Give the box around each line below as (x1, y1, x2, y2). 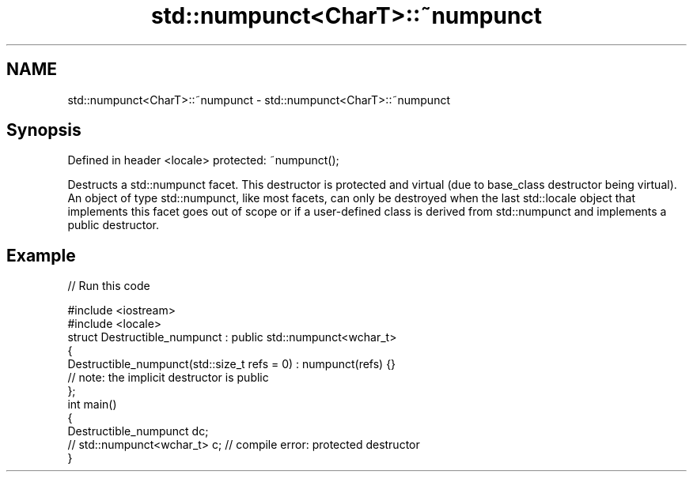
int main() (67, 397, 117, 412)
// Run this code (67, 279, 150, 293)
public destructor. (67, 218, 160, 232)
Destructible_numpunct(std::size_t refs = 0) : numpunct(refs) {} (67, 357, 396, 371)
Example (6, 245, 76, 265)
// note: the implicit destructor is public (67, 371, 269, 385)
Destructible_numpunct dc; (67, 424, 209, 438)
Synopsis (6, 120, 81, 141)
